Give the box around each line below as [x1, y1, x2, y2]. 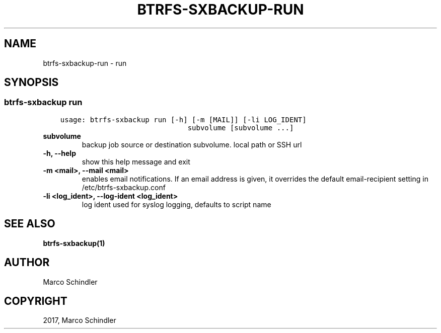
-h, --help [43, 148, 76, 157]
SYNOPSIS [4, 76, 59, 89]
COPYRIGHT [4, 294, 67, 307]
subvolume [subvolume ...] [187, 123, 294, 132]
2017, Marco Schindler [43, 316, 116, 325]
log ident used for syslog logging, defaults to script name [82, 200, 271, 209]
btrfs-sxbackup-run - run [43, 58, 127, 67]
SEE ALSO [4, 217, 55, 230]
